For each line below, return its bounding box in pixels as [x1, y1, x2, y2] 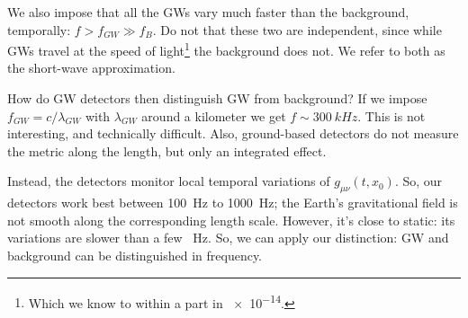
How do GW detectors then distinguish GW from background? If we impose [7, 89, 427, 108]
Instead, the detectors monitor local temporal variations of [7, 172, 330, 190]
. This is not [357, 106, 426, 125]
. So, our [394, 172, 443, 190]
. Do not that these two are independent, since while [152, 20, 442, 39]
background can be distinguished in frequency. [7, 245, 263, 264]
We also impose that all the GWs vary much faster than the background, [7, 3, 409, 21]
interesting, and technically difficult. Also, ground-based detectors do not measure [7, 124, 459, 143]
